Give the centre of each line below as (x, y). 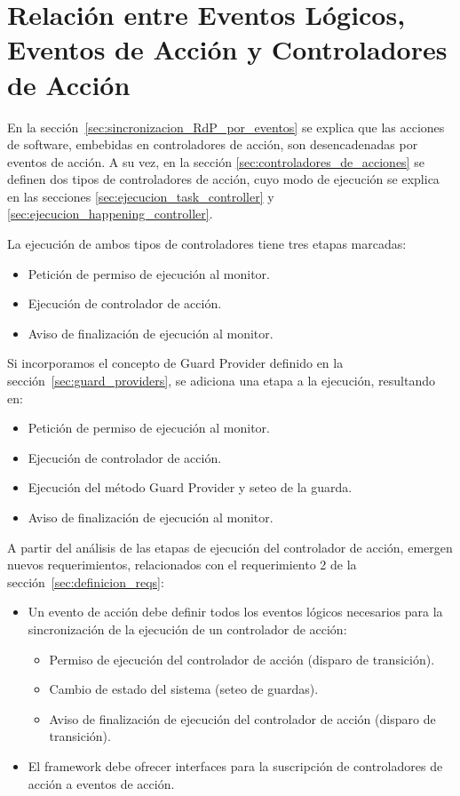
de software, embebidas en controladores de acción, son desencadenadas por (213, 144)
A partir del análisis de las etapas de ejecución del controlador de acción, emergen (230, 547)
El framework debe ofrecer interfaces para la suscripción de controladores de (235, 765)
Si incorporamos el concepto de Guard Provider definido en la (175, 363)
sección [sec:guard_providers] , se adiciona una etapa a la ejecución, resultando (222, 381)
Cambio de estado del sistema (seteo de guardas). (184, 689)
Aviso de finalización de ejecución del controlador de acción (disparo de (242, 718)
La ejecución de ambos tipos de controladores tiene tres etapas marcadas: (207, 244)
